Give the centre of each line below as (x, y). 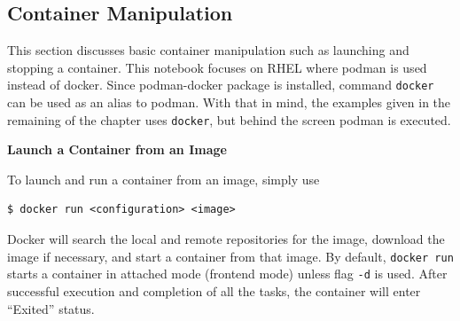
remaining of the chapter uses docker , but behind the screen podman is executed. (229, 119)
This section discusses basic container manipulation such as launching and (208, 50)
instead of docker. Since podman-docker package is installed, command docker (221, 85)
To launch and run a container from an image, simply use (164, 179)
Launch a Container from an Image (117, 149)
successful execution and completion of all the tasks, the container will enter (214, 290)
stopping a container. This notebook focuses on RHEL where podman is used (217, 67)
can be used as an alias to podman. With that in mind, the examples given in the (229, 102)
